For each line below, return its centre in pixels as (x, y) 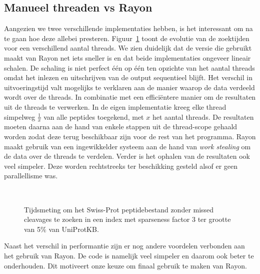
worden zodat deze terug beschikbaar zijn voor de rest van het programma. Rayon (130, 136)
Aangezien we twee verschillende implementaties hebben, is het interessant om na (128, 28)
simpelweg (20, 116)
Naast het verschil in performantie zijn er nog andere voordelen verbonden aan (124, 246)
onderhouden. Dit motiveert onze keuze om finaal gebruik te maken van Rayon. (125, 265)
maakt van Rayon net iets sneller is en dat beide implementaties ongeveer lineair (127, 57)
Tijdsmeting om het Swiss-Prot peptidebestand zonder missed (119, 209)
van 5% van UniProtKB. (61, 229)
